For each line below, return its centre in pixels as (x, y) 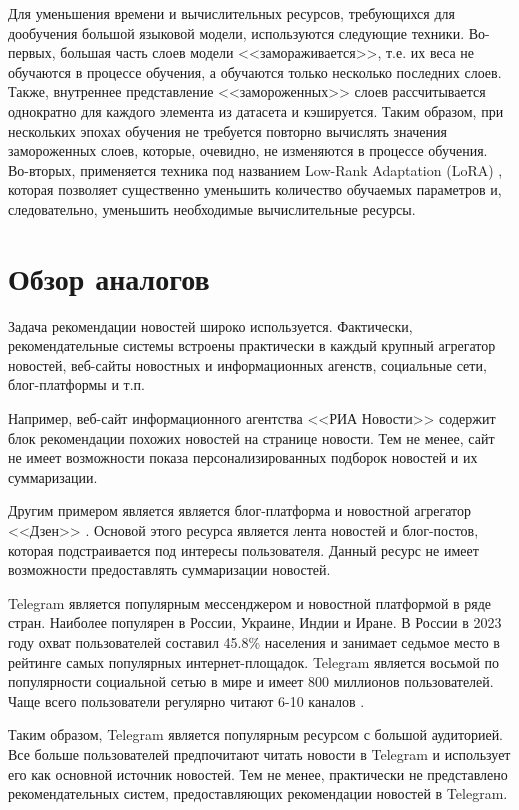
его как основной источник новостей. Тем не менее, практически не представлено (258, 773)
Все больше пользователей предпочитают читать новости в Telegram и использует (259, 753)
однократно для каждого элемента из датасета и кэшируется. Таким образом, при (256, 110)
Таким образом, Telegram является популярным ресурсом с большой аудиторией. (256, 734)
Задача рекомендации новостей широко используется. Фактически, (210, 325)
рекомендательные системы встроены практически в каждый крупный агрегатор (252, 345)
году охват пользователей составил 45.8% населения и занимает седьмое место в (254, 641)
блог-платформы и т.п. (76, 384)
